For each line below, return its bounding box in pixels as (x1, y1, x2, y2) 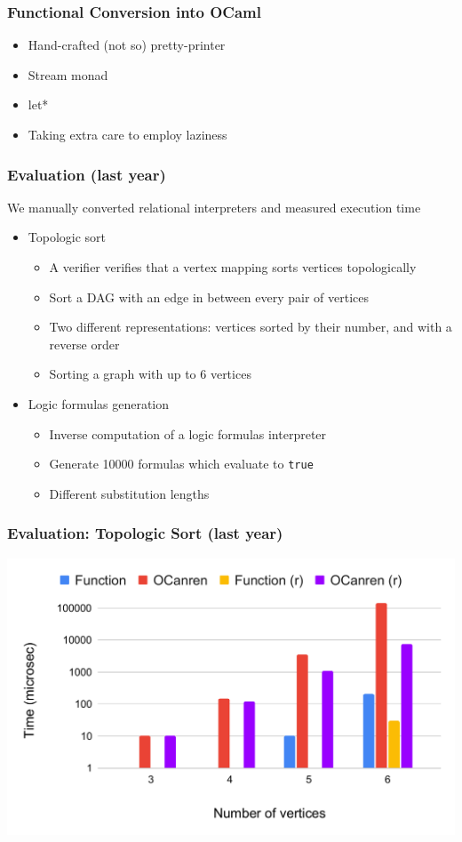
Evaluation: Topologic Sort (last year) (7, 522, 283, 544)
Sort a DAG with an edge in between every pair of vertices (49, 287, 370, 306)
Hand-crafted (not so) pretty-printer (28, 36, 226, 54)
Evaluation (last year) (7, 163, 166, 185)
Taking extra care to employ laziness (28, 125, 227, 143)
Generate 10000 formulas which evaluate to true (49, 454, 314, 473)
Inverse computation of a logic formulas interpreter (49, 424, 327, 443)
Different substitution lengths (49, 484, 210, 502)
